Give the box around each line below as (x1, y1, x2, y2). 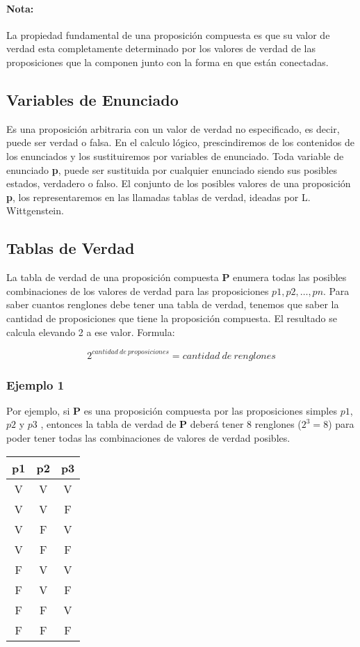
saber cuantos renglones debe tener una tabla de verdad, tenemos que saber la (6, 297, 339, 312)
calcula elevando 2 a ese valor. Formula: (6, 324, 175, 339)
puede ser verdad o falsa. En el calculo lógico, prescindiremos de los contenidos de (6, 135, 354, 150)
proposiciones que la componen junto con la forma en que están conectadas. (6, 54, 329, 69)
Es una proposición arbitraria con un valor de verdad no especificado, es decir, (6, 121, 340, 136)
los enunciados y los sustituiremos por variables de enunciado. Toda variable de (6, 148, 344, 163)
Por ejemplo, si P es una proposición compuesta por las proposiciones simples (6, 403, 337, 417)
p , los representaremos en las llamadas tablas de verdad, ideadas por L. (6, 189, 311, 204)
